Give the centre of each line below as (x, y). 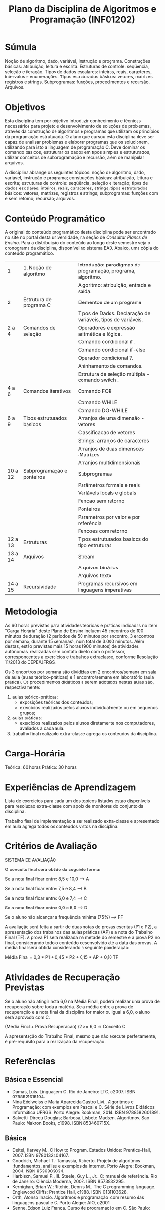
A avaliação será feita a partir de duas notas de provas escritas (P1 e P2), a (81, 927)
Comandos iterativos (47, 391)
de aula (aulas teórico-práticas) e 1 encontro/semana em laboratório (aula (80, 677)
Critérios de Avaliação (51, 846)
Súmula (21, 47)
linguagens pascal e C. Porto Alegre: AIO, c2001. (61, 1203)
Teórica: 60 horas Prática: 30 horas (41, 767)
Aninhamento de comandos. (110, 366)
